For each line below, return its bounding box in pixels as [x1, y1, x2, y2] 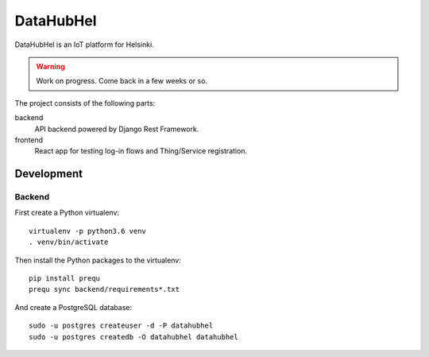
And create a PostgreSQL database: [14, 302, 133, 312]
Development [14, 167, 83, 180]
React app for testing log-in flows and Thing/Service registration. [34, 146, 248, 156]
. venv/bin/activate [29, 238, 109, 246]
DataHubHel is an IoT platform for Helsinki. [14, 40, 154, 49]
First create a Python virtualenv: [14, 208, 119, 218]
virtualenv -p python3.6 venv [29, 227, 147, 235]
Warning [36, 61, 65, 71]
